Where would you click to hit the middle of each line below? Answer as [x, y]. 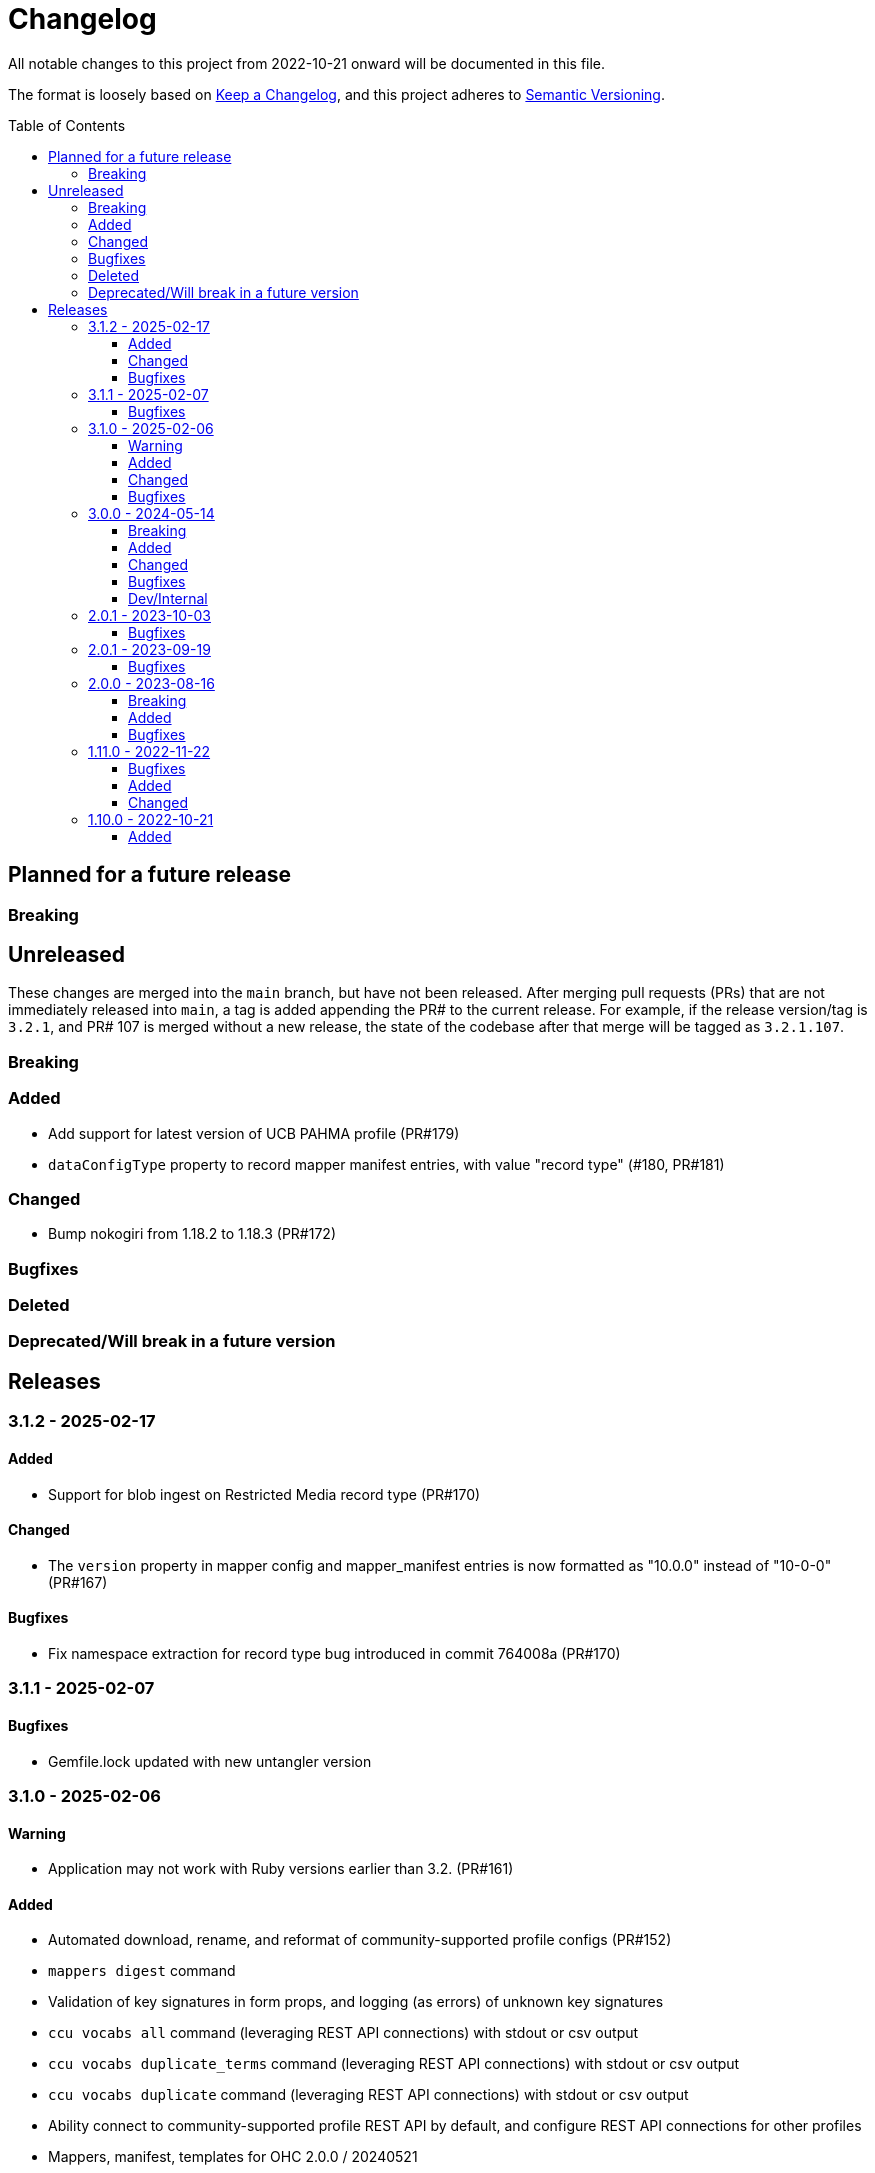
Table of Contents [67, 125]
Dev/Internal [168, 598]
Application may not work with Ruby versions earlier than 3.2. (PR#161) [281, 1869]
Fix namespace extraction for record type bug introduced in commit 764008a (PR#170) [334, 1653]
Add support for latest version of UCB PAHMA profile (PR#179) [254, 1133]
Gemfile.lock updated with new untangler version [210, 1761]
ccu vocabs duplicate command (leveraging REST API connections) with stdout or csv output [368, 2095]
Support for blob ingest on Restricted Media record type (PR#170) [264, 1494]
